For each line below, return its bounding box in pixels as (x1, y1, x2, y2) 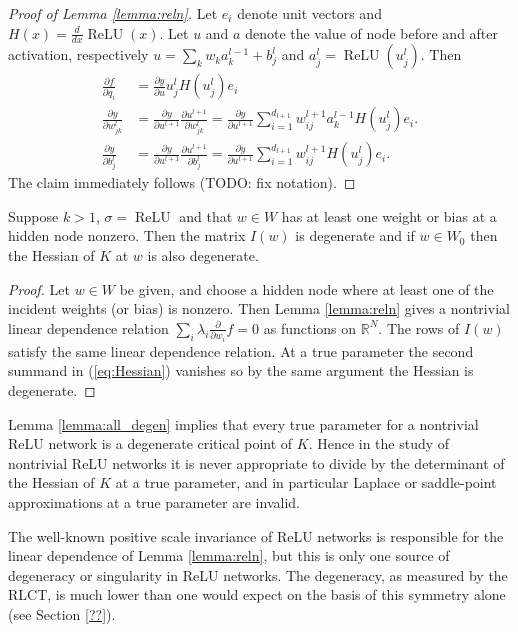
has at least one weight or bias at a (281, 205, 497, 226)
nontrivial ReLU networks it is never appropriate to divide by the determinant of (8, 452, 505, 473)
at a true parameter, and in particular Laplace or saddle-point (115, 472, 497, 493)
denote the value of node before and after (245, 22, 499, 43)
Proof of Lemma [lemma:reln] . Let (8, 3, 218, 23)
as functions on (263, 317, 357, 338)
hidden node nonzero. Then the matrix (8, 225, 246, 246)
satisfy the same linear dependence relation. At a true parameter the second (8, 340, 474, 361)
